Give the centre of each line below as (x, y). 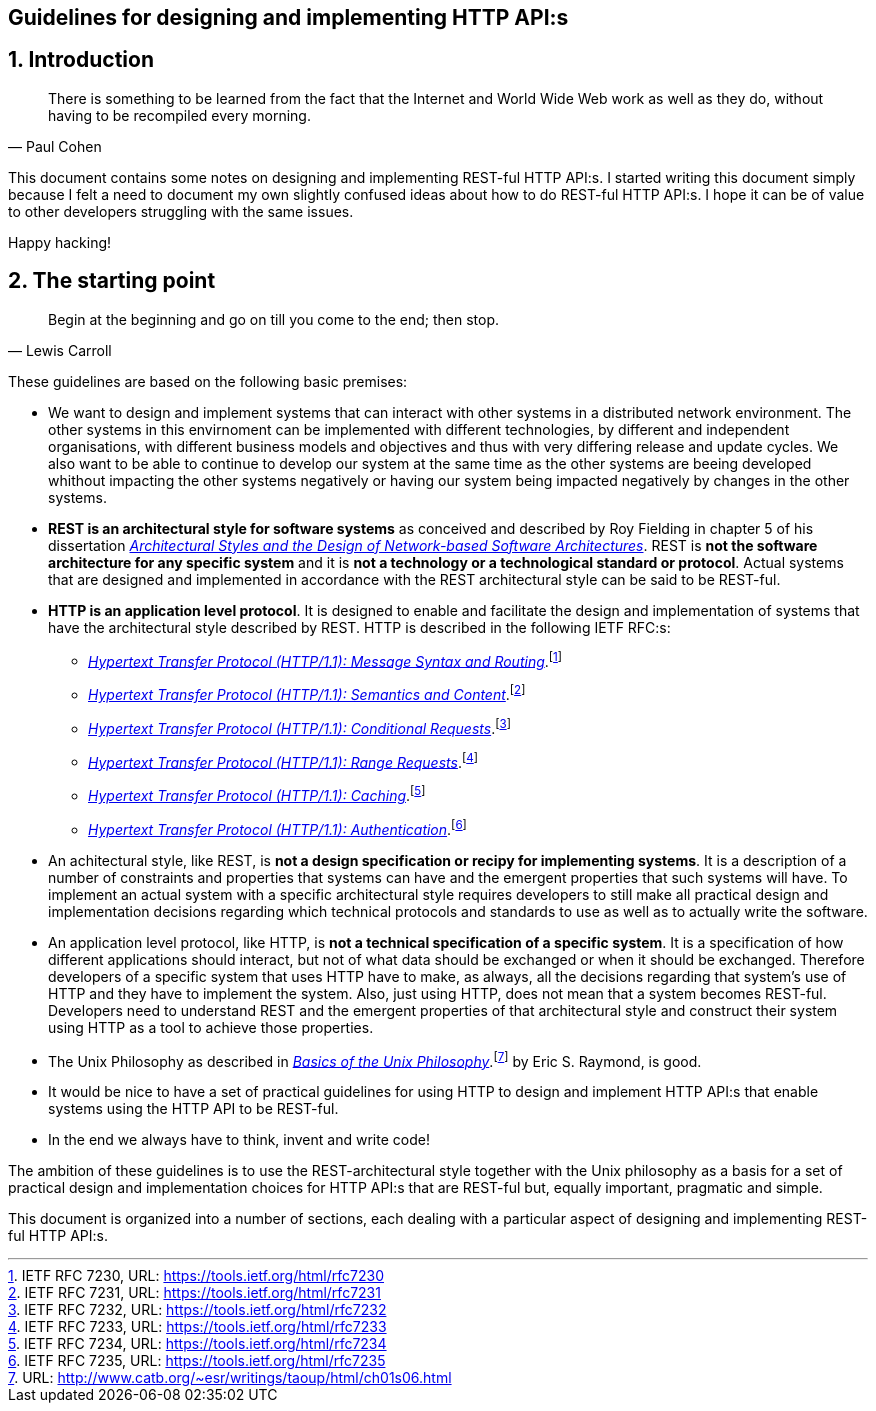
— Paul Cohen (55, 146)
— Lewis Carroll (60, 350)
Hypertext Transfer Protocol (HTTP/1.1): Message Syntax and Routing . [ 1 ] (325, 659)
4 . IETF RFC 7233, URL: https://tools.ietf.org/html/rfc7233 (197, 1327)
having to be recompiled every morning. (179, 115)
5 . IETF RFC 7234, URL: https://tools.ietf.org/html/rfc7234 (197, 1344)
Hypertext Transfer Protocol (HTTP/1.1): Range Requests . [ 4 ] (283, 760)
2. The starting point (112, 281)
